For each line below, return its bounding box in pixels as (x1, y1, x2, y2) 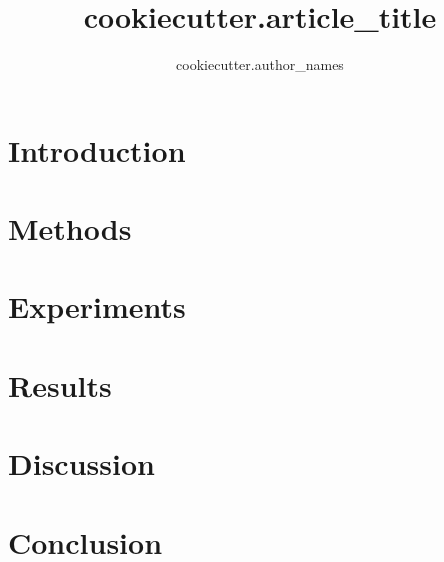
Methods (8, 208, 132, 249)
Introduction (8, 129, 186, 170)
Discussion (8, 443, 155, 484)
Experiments (8, 286, 186, 327)
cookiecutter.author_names (176, 54, 344, 75)
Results (8, 364, 112, 405)
